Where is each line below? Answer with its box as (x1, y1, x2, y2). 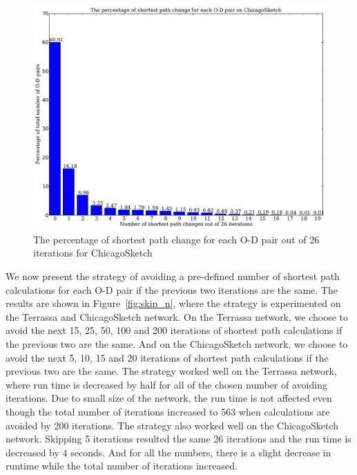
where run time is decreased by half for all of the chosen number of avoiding (6, 377, 327, 391)
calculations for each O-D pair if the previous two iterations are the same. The (6, 282, 338, 297)
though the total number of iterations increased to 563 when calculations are (6, 404, 330, 418)
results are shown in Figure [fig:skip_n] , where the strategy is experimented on (6, 296, 341, 310)
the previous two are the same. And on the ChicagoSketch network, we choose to (6, 336, 348, 351)
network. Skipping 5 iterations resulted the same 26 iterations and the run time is (6, 431, 351, 446)
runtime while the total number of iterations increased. (6, 458, 238, 473)
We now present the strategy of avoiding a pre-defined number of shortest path (6, 268, 340, 283)
